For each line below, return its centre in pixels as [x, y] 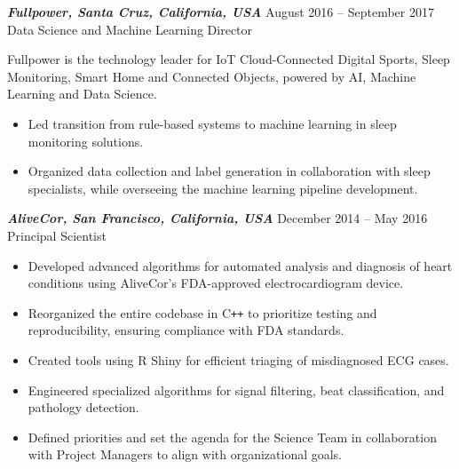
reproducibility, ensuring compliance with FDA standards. [186, 330]
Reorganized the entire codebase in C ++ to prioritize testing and [202, 312]
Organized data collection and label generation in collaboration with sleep [229, 171]
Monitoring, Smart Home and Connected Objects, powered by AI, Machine [212, 76]
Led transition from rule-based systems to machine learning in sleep [212, 123]
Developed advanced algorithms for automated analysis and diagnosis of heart [240, 265]
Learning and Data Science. [82, 94]
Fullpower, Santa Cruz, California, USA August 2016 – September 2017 [221, 12]
